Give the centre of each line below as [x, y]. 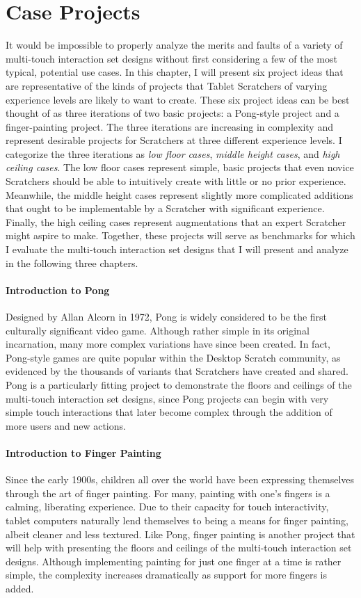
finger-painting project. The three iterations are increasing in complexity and [169, 126]
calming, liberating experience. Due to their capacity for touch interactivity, [167, 507]
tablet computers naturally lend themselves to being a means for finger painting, [177, 520]
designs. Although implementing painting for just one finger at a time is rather [174, 561]
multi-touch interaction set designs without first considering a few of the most [171, 58]
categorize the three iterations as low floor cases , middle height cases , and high [173, 153]
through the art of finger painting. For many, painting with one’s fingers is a [168, 493]
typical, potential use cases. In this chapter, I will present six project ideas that [175, 72]
